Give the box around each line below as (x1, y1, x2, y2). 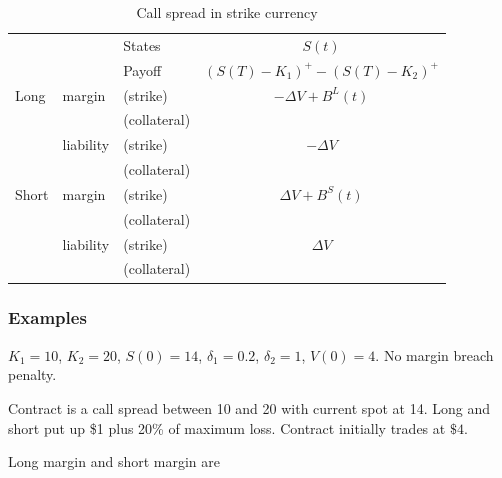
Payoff (123, 59, 162, 80)
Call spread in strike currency (136, 2, 318, 22)
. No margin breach (375, 344, 494, 365)
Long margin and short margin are (8, 451, 221, 472)
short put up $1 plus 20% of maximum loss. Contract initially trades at (8, 417, 446, 438)
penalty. (8, 364, 57, 385)
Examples (8, 305, 87, 330)
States (123, 34, 161, 55)
